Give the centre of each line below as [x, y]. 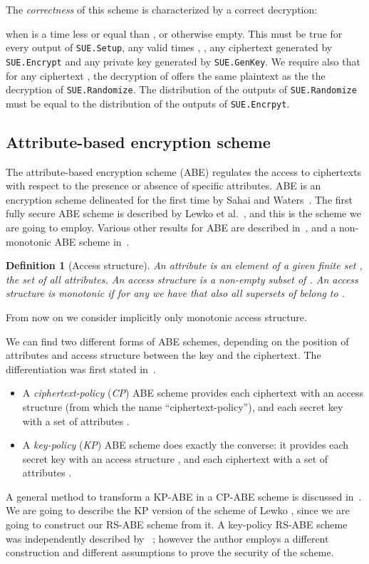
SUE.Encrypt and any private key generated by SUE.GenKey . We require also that [183, 61]
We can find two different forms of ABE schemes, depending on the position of [177, 341]
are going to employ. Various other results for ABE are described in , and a [171, 227]
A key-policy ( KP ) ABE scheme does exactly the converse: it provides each [186, 445]
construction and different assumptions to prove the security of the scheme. [170, 552]
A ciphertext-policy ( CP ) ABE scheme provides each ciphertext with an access [193, 393]
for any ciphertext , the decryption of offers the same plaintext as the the [166, 75]
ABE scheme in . [92, 241]
